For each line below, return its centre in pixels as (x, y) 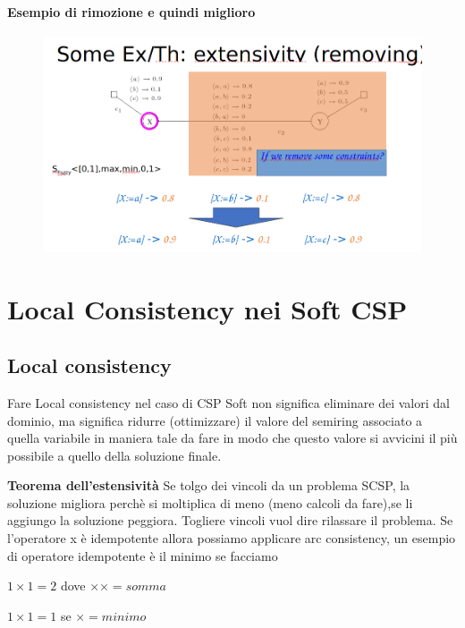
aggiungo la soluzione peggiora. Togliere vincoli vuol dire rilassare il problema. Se (230, 520)
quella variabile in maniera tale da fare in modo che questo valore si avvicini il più (232, 438)
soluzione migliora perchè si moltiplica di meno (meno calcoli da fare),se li (210, 502)
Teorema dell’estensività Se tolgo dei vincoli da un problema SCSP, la (209, 485)
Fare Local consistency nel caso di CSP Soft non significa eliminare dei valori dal (228, 402)
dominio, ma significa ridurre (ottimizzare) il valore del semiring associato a (215, 420)
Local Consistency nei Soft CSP (207, 308)
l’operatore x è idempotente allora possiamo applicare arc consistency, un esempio (232, 538)
